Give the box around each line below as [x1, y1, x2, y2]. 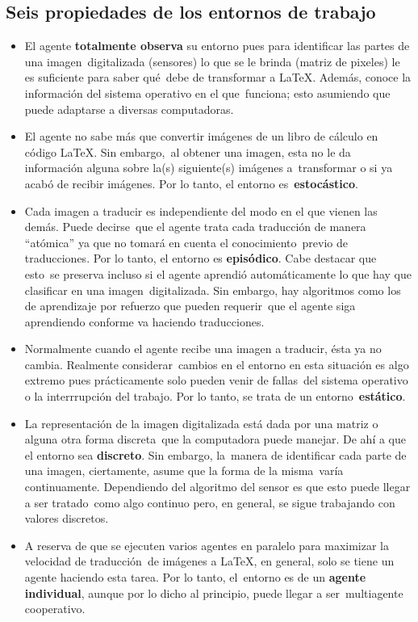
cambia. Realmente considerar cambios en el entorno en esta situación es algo [24, 355, 409, 372]
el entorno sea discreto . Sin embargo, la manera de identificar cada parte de [24, 446, 407, 463]
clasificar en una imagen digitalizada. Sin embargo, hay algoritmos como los [24, 281, 401, 298]
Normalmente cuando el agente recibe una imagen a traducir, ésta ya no [24, 340, 382, 357]
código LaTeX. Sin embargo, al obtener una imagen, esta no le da [24, 143, 351, 160]
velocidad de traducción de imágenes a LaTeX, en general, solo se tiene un [24, 553, 395, 569]
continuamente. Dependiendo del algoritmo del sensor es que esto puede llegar [24, 478, 411, 495]
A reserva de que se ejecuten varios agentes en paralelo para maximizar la [24, 536, 389, 553]
